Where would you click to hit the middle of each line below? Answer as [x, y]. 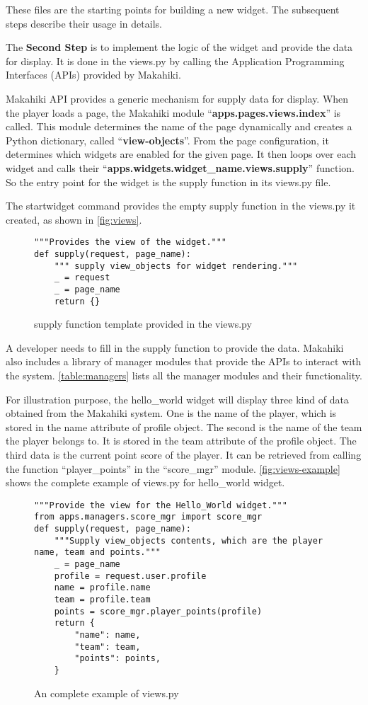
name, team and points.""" [97, 552]
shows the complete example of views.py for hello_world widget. [145, 482]
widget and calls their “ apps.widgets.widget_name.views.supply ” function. [180, 167]
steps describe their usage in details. [84, 23]
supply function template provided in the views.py [143, 324]
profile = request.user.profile [130, 576]
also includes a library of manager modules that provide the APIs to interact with [184, 361]
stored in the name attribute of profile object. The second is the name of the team [184, 426]
